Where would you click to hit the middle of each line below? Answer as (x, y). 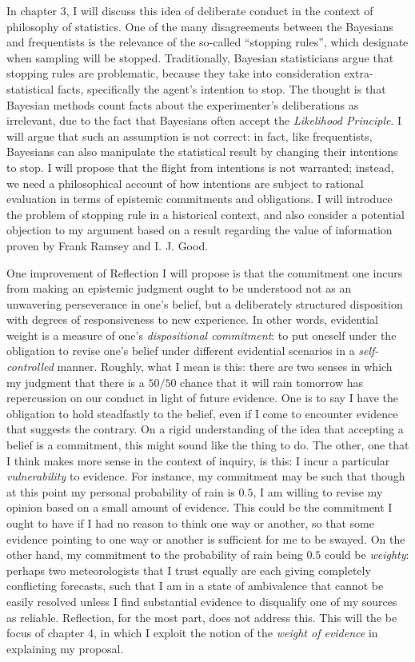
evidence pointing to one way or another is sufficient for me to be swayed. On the (206, 538)
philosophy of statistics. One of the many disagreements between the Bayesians (200, 26)
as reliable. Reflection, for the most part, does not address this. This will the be (202, 617)
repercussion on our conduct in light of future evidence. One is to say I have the (203, 398)
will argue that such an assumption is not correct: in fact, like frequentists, (190, 136)
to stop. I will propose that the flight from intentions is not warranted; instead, (200, 167)
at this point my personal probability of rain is (121, 491)
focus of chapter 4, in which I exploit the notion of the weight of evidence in (192, 633)
